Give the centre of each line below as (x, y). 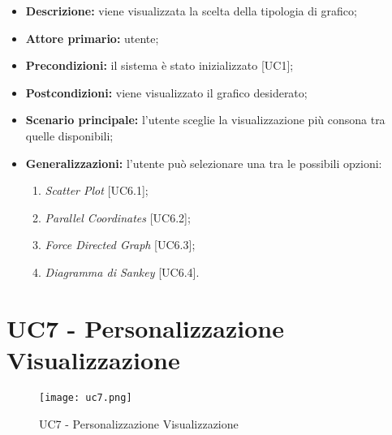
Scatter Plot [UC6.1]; (97, 190)
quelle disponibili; (69, 135)
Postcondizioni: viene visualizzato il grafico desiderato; (166, 92)
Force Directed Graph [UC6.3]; (120, 245)
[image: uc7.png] (86, 397)
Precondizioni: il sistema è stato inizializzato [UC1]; (159, 65)
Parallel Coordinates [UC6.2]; (118, 217)
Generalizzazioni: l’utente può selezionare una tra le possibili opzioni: (204, 163)
